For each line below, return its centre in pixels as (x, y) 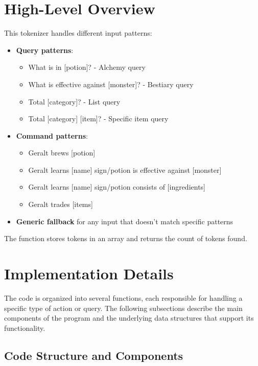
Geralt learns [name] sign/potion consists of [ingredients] (117, 187)
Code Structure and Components (94, 355)
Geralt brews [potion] (62, 153)
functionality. (25, 328)
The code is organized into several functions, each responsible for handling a (123, 297)
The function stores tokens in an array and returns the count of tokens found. (126, 238)
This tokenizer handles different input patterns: (78, 33)
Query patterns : (45, 50)
